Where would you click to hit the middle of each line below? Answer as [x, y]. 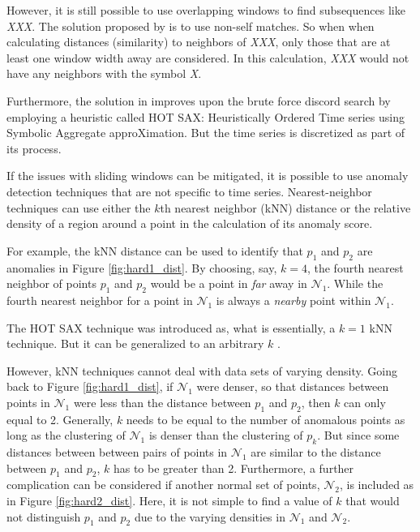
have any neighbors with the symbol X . [104, 73]
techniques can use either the [79, 207]
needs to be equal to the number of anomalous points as [266, 419]
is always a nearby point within [294, 300]
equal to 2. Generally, [60, 419]
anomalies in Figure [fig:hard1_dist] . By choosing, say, [142, 267]
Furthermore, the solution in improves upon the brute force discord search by [199, 100]
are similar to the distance [316, 452]
